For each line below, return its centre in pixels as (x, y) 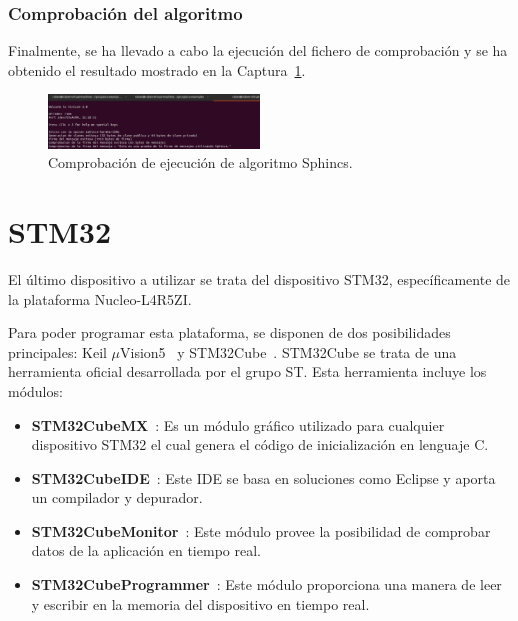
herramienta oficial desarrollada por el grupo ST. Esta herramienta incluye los (247, 371)
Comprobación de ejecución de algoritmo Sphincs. (200, 162)
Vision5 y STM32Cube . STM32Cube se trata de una (288, 351)
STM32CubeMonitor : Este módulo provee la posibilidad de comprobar (261, 530)
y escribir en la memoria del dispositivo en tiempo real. (200, 603)
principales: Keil (57, 351)
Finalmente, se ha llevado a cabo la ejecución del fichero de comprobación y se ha (258, 50)
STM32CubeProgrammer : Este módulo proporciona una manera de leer (266, 584)
